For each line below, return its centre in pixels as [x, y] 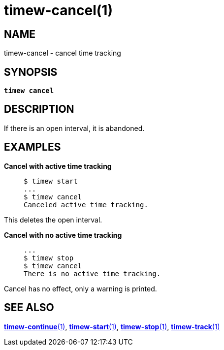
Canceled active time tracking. [86, 205]
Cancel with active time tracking [58, 166]
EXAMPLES [32, 147]
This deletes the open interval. [53, 220]
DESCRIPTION [39, 109]
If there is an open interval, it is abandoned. [74, 128]
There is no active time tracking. [92, 273]
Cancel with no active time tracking [63, 235]
